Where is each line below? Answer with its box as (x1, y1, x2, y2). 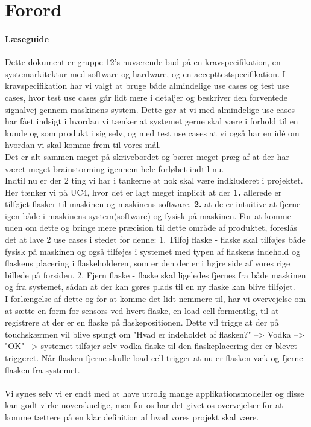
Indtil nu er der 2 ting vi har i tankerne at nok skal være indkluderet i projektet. (5, 174, 303, 187)
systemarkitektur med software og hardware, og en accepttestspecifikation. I (5, 67, 286, 80)
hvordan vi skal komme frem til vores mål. (5, 138, 162, 151)
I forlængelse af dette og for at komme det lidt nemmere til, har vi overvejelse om (5, 292, 306, 305)
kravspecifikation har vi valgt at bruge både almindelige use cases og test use (5, 79, 289, 92)
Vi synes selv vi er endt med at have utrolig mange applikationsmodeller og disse (5, 387, 304, 399)
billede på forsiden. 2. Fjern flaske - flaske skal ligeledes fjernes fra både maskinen (5, 268, 306, 281)
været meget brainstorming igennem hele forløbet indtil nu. (5, 162, 224, 175)
